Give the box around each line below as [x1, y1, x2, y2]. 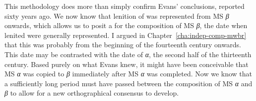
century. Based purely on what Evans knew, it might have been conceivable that [4, 59, 249, 69]
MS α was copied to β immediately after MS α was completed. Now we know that [4, 68, 253, 79]
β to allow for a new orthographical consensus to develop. [4, 88, 179, 98]
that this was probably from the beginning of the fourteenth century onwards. [4, 39, 241, 50]
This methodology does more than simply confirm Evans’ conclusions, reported [4, 1, 245, 11]
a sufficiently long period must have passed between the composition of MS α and [4, 78, 253, 88]
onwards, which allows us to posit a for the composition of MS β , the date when [4, 20, 248, 31]
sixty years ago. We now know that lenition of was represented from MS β [4, 10, 229, 21]
